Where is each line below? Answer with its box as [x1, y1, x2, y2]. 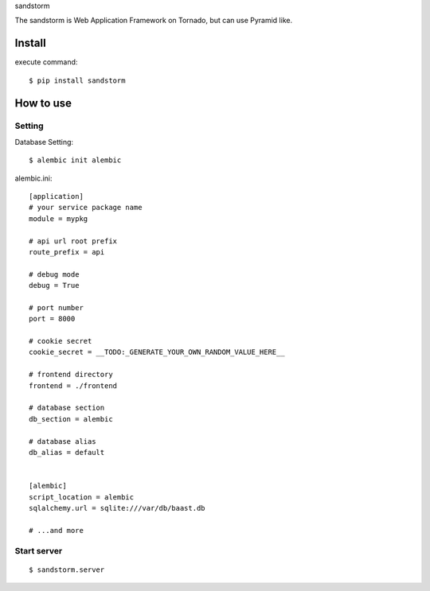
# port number [29, 303, 84, 312]
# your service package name [29, 203, 143, 212]
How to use [14, 96, 72, 110]
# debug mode [29, 270, 80, 278]
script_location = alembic [29, 492, 135, 501]
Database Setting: [14, 137, 74, 146]
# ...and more [29, 526, 84, 535]
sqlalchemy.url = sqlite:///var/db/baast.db [29, 504, 206, 512]
